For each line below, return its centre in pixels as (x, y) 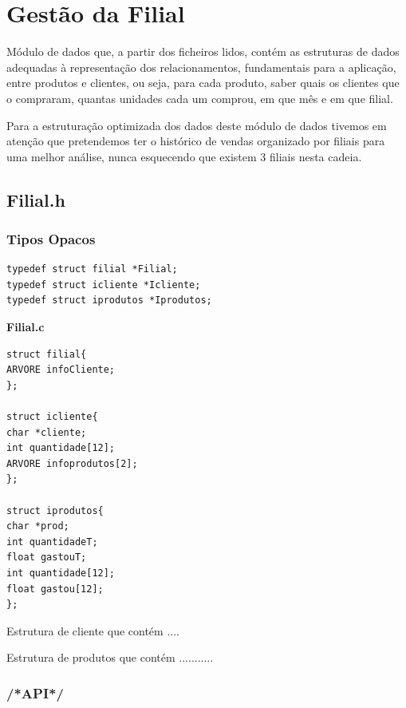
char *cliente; (47, 432)
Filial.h (36, 199)
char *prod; (38, 526)
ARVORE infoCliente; (61, 370)
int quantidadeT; (52, 542)
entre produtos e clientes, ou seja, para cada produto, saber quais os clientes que (203, 83)
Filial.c (26, 327)
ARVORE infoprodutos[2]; (72, 463)
